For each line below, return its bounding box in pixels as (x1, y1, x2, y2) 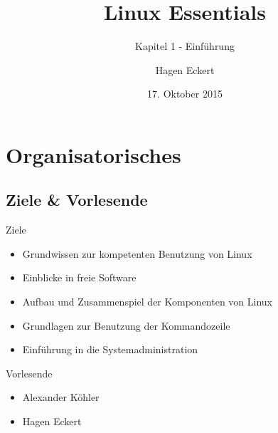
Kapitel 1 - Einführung (135, 38, 235, 53)
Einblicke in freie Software (22, 270, 137, 285)
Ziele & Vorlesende (6, 189, 148, 211)
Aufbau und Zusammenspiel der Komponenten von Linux (22, 294, 272, 309)
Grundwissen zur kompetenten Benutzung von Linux (22, 246, 252, 261)
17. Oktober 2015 (147, 86, 223, 101)
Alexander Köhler (22, 390, 100, 405)
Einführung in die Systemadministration (22, 342, 198, 357)
